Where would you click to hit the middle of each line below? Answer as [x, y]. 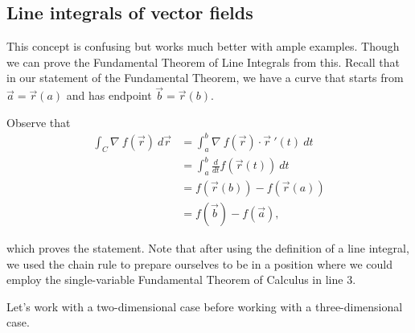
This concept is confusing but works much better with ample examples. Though [203, 46]
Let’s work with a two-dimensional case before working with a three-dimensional [205, 306]
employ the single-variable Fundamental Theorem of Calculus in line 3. [181, 280]
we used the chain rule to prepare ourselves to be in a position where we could [199, 263]
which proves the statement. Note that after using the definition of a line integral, [208, 248]
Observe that [39, 122]
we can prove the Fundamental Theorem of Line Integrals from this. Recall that [203, 62]
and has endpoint [109, 95]
